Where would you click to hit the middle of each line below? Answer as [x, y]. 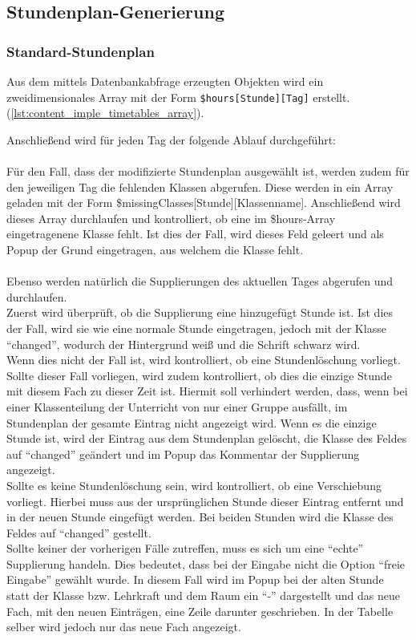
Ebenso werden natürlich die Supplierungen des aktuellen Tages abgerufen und [200, 281]
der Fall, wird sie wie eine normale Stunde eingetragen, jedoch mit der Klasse [196, 328]
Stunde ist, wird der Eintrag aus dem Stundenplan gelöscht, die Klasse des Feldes [207, 438]
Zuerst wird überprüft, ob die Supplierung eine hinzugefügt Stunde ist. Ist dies [200, 312]
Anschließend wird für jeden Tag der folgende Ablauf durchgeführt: [172, 139]
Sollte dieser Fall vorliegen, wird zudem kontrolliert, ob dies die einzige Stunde [199, 375]
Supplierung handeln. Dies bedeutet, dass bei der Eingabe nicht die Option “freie [206, 563]
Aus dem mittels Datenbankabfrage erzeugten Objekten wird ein [165, 81]
